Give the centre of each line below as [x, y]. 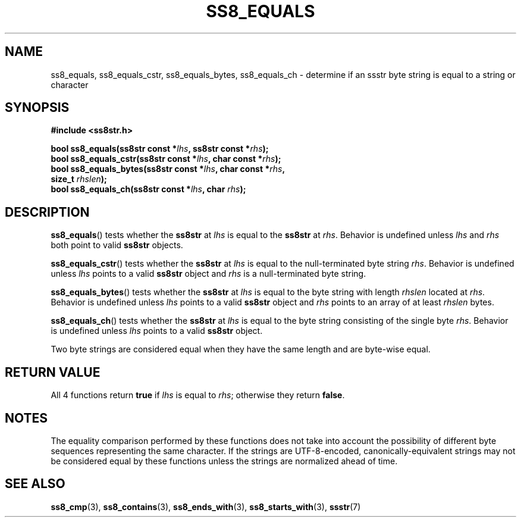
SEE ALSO [35, 484]
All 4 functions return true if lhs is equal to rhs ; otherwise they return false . [198, 395]
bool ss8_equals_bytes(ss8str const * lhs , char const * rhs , [168, 169]
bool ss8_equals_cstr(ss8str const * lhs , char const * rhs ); [166, 159]
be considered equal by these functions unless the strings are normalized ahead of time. [224, 461]
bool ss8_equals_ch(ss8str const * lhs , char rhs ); [148, 189]
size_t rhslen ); [79, 179]
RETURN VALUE [53, 372]
